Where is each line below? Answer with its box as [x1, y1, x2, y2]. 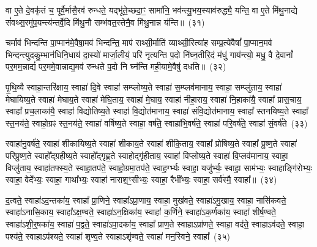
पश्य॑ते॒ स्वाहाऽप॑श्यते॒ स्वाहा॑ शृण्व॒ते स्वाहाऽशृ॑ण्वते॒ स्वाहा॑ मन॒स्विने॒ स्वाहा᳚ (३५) [6, 229, 231, 242]
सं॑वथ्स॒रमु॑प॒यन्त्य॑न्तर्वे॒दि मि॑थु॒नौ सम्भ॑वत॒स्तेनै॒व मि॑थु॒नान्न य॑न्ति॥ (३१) [6, 15, 205, 28]
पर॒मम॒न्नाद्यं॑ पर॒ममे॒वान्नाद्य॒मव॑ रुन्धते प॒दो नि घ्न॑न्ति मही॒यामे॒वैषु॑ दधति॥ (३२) [6, 60, 226, 73]
